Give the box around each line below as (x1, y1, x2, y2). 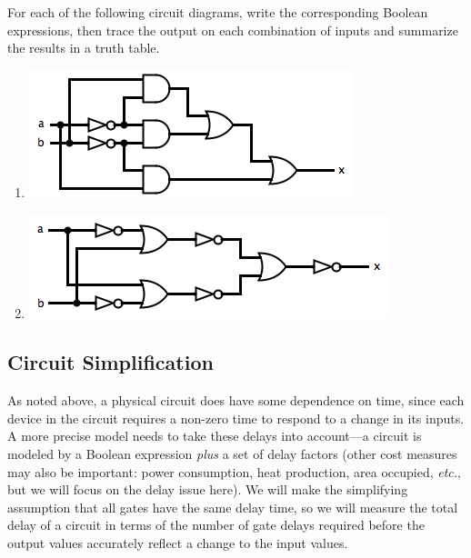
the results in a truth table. (7, 38, 160, 57)
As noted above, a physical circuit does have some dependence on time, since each (7, 391, 465, 410)
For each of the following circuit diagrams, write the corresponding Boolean (7, 3, 428, 21)
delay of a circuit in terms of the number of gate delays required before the (7, 515, 425, 534)
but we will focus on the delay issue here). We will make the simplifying (7, 480, 408, 499)
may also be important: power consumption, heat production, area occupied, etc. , (7, 462, 461, 481)
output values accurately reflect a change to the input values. (7, 533, 348, 552)
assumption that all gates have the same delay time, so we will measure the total (7, 497, 458, 516)
